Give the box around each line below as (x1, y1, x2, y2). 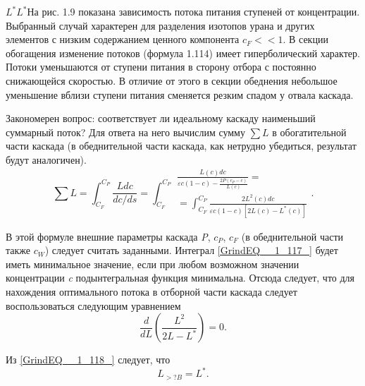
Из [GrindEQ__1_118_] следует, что (6, 352, 171, 367)
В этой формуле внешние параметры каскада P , (6, 229, 211, 243)
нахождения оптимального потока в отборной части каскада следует (6, 284, 297, 298)
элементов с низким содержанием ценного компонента (6, 32, 240, 47)
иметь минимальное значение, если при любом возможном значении (6, 256, 299, 271)
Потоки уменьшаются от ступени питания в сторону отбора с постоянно (6, 59, 316, 74)
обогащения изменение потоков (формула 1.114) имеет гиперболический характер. (6, 45, 360, 60)
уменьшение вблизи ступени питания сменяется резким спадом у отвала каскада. (6, 87, 354, 102)
